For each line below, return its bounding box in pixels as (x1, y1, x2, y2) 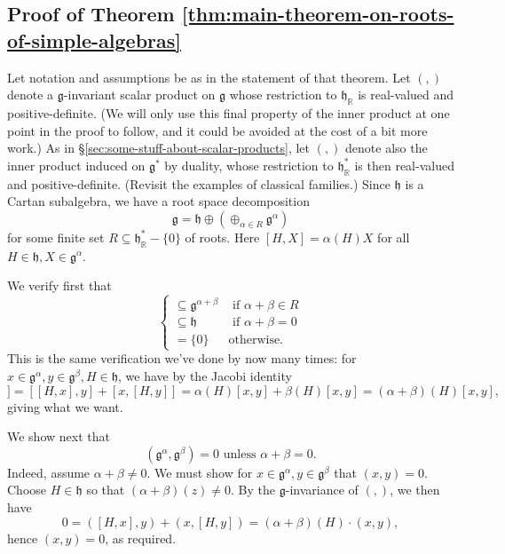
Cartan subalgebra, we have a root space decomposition (7, 192, 310, 210)
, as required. (105, 528, 177, 547)
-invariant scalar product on (63, 85, 216, 104)
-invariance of (285, 480, 359, 499)
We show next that (7, 427, 110, 446)
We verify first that (7, 276, 112, 295)
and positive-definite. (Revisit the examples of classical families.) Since (7, 174, 391, 193)
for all (377, 227, 410, 246)
